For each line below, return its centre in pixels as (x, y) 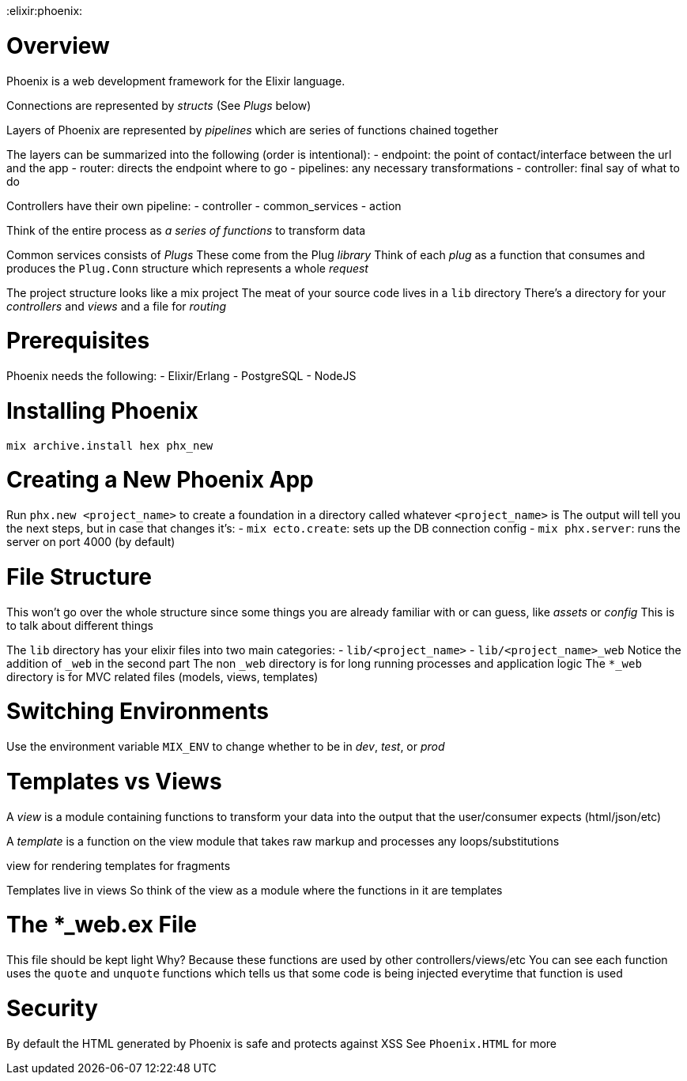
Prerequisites (78, 341)
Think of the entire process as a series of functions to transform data (186, 230)
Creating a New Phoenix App (160, 480)
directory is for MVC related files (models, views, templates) (162, 676)
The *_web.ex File (102, 925)
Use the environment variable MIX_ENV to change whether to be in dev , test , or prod (226, 746)
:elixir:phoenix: (45, 11)
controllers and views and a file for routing (117, 306)
